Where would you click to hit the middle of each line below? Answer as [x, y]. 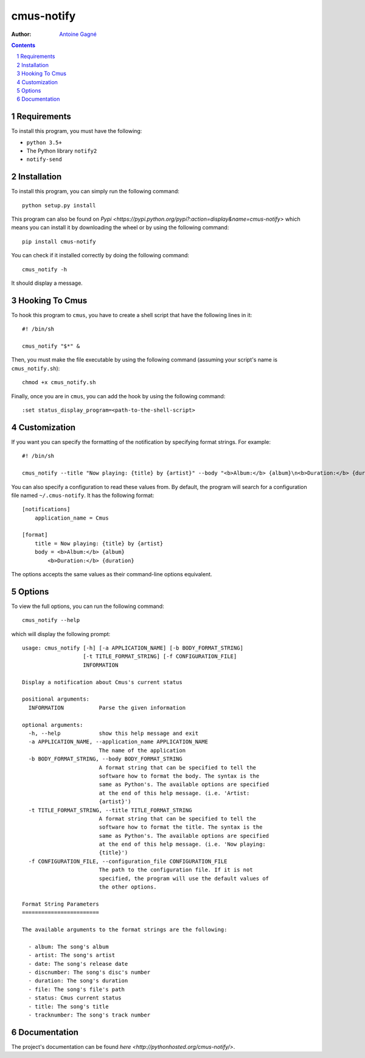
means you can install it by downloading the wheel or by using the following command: [120, 227]
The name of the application [142, 750]
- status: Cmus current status [75, 998]
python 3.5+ [44, 142]
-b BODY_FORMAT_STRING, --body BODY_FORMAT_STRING [105, 759]
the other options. [128, 887]
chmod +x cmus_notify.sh [59, 382]
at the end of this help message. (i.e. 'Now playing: [182, 844]
